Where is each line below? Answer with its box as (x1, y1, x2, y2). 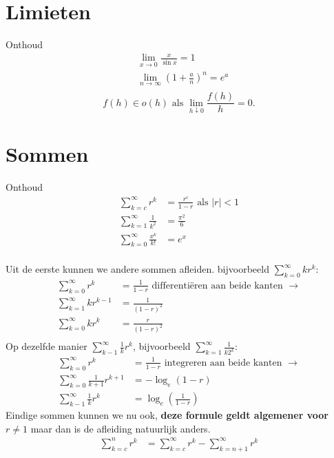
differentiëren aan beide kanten (152, 280, 283, 291)
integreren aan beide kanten (164, 357, 282, 368)
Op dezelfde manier (6, 339, 87, 353)
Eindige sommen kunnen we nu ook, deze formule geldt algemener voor (6, 408, 328, 422)
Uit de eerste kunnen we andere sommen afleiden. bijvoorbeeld (6, 262, 269, 276)
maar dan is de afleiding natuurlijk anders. (30, 421, 211, 435)
